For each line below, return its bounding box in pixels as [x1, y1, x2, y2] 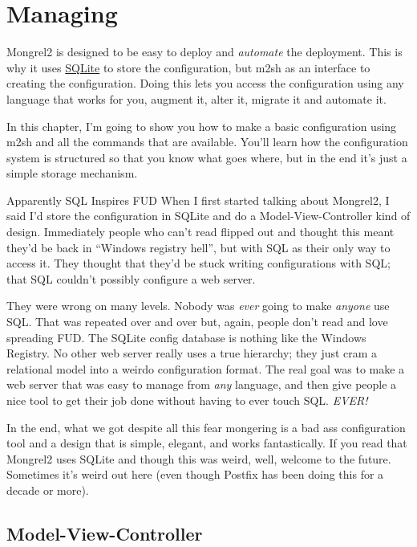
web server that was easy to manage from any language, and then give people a [6, 376, 397, 393]
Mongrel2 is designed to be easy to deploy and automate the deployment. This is [6, 43, 403, 60]
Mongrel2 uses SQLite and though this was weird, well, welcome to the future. [6, 450, 391, 467]
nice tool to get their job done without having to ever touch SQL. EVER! [6, 392, 368, 408]
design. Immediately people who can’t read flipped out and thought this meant [6, 223, 395, 240]
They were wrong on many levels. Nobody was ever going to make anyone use [6, 297, 390, 314]
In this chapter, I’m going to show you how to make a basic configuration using [6, 117, 397, 134]
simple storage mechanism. [6, 165, 138, 182]
